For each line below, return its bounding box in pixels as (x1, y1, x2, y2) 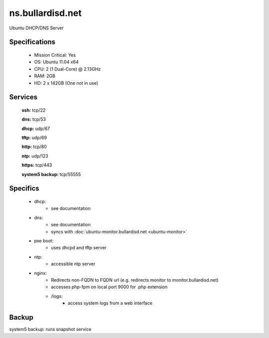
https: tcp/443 (21, 162, 52, 168)
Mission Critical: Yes (34, 52, 76, 58)
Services (9, 93, 38, 102)
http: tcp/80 (21, 144, 47, 150)
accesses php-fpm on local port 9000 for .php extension (51, 284, 168, 290)
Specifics (9, 184, 39, 193)
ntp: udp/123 (21, 153, 48, 159)
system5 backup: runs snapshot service (9, 327, 92, 333)
